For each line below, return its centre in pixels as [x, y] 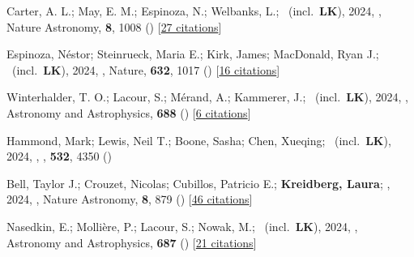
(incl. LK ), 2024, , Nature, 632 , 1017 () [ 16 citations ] [146, 69]
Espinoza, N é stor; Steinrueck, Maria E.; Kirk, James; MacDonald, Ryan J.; [193, 54]
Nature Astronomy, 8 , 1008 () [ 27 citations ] [114, 26]
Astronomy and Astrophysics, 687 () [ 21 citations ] [132, 242]
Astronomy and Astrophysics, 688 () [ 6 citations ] [129, 112]
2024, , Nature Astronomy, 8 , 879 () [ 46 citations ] [130, 199]
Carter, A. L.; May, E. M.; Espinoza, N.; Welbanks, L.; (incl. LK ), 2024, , [194, 11]
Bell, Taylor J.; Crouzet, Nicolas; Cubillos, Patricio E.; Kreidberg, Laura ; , [198, 183]
